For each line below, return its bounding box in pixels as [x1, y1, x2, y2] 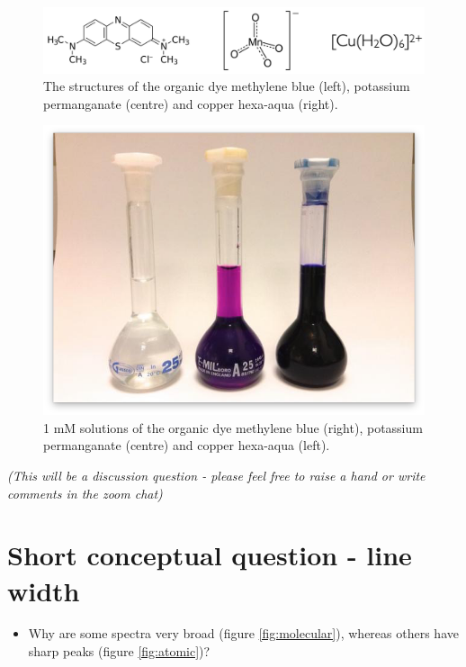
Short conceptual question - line [7, 536, 412, 573]
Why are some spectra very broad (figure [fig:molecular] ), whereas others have [28, 624, 459, 643]
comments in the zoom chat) [7, 483, 163, 502]
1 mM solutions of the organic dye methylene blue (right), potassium [43, 418, 423, 437]
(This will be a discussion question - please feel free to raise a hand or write [7, 465, 426, 484]
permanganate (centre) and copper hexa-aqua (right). [43, 94, 338, 113]
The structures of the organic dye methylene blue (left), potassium [43, 77, 410, 95]
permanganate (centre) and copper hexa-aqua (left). [43, 436, 330, 455]
